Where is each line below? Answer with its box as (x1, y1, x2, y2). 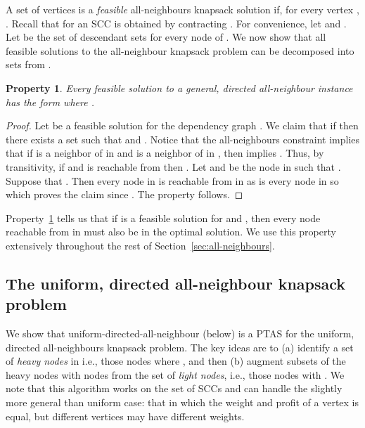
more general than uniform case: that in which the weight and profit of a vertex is (6, 395, 359, 410)
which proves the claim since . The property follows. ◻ (6, 187, 243, 202)
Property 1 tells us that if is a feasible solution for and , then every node (6, 210, 321, 225)
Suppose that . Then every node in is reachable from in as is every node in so (6, 173, 339, 188)
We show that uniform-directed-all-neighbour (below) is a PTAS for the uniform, (6, 326, 354, 341)
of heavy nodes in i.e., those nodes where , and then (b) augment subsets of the (6, 354, 346, 368)
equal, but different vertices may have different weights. (6, 408, 245, 423)
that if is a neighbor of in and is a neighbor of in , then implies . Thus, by (6, 145, 324, 160)
